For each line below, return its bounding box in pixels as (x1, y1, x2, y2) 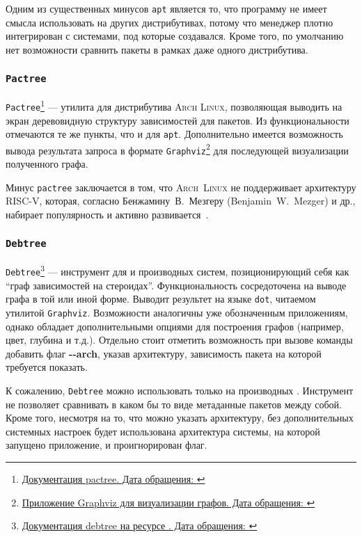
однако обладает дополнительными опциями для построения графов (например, (6, 319, 344, 333)
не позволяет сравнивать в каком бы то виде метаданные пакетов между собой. (6, 396, 342, 411)
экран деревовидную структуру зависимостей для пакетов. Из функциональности (6, 113, 349, 127)
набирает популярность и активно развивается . (6, 207, 209, 221)
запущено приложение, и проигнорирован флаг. (6, 438, 207, 452)
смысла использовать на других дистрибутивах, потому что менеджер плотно (6, 15, 333, 29)
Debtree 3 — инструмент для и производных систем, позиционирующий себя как (6, 262, 349, 278)
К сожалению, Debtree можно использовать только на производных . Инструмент (6, 383, 354, 397)
